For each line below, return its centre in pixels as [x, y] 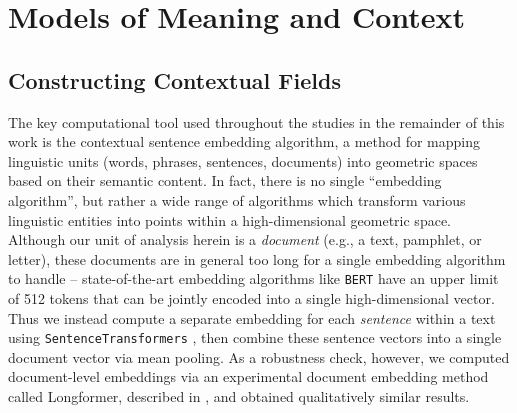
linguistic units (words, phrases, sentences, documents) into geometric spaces [243, 160]
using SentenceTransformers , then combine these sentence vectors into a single [255, 337]
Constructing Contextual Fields [174, 79]
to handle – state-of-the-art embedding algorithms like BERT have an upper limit [253, 278]
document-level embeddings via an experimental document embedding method [248, 376]
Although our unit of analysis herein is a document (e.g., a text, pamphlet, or [245, 239]
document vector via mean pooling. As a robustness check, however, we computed [259, 356]
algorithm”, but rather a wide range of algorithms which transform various [237, 199]
